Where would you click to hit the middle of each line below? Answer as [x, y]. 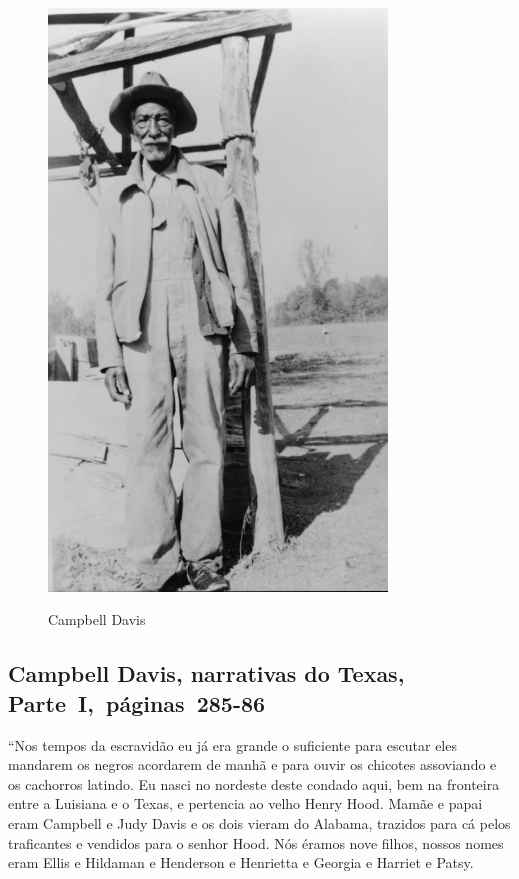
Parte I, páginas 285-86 [137, 702]
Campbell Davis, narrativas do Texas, [206, 673]
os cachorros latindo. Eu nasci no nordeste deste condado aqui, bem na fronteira [254, 783]
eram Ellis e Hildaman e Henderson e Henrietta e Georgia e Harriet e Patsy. [241, 862]
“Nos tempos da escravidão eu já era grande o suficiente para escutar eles [232, 744]
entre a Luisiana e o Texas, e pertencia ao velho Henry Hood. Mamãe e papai [245, 803]
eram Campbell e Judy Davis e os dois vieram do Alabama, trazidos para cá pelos [259, 823]
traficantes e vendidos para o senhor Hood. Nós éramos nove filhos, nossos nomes [256, 842]
